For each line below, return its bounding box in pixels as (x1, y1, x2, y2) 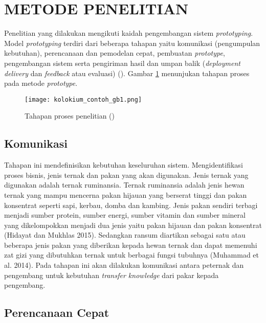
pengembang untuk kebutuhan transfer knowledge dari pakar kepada (4, 269, 219, 280)
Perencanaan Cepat (4, 305, 109, 320)
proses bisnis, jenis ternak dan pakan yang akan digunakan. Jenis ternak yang (4, 169, 249, 180)
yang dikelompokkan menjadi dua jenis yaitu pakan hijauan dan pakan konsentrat (4, 219, 262, 230)
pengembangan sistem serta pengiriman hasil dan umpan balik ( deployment (4, 57, 240, 68)
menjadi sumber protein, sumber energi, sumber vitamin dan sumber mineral (4, 210, 246, 220)
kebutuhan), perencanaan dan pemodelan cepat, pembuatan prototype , (4, 48, 225, 58)
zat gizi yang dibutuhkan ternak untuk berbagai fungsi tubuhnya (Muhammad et (4, 249, 259, 260)
